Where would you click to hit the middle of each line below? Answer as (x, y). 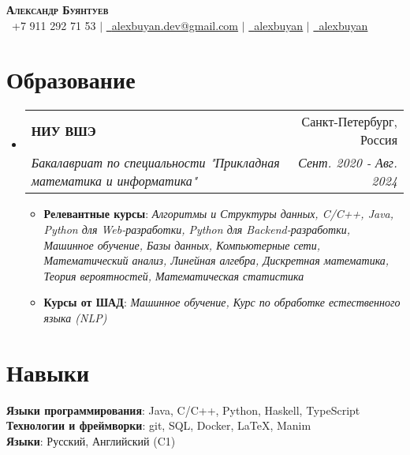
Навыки (48, 372)
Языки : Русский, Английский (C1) (91, 440)
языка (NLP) (75, 317)
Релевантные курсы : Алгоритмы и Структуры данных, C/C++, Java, (219, 214)
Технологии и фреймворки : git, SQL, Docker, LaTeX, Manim (159, 425)
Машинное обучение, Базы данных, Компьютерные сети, (182, 244)
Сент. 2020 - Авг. (348, 163)
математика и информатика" (114, 181)
